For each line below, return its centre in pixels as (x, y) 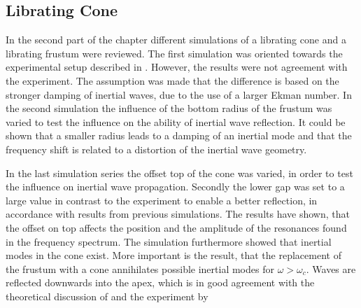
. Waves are (331, 268)
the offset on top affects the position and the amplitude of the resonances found (176, 227)
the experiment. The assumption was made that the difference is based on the (172, 80)
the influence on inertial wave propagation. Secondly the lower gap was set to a (175, 187)
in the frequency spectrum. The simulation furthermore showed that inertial (169, 241)
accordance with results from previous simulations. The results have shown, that (178, 214)
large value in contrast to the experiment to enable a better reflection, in (162, 200)
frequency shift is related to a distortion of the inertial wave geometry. (156, 149)
